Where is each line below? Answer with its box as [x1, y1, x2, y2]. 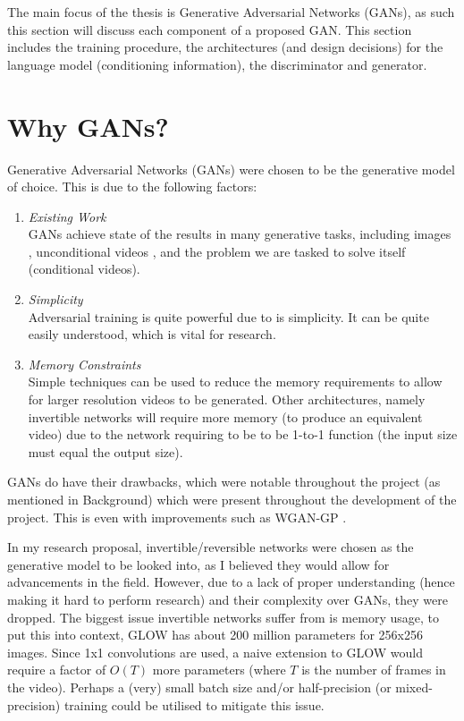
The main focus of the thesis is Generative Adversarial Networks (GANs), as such [7, 3, 455, 21]
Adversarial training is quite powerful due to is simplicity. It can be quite [28, 307, 429, 326]
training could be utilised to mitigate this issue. [63, 695, 325, 714]
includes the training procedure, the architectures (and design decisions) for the [7, 38, 443, 56]
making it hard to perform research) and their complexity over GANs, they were [7, 590, 448, 608]
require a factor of [7, 660, 106, 679]
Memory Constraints [28, 354, 141, 373]
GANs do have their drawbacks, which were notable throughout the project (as [7, 472, 441, 491]
